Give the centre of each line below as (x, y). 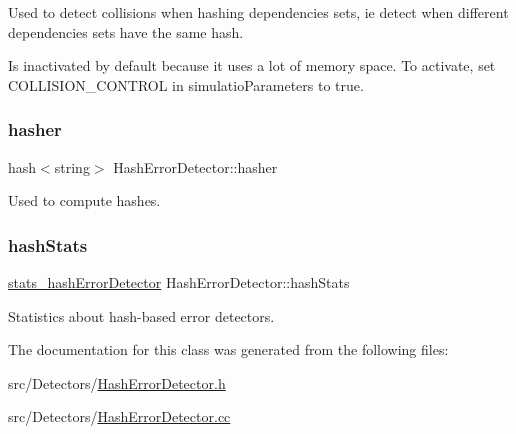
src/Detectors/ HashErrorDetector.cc (119, 416)
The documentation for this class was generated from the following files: (228, 349)
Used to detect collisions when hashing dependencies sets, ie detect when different (258, 12)
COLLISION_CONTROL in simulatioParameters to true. (186, 84)
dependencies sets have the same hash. (126, 31)
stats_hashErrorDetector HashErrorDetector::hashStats (179, 282)
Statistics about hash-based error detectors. (141, 315)
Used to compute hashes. (84, 200)
